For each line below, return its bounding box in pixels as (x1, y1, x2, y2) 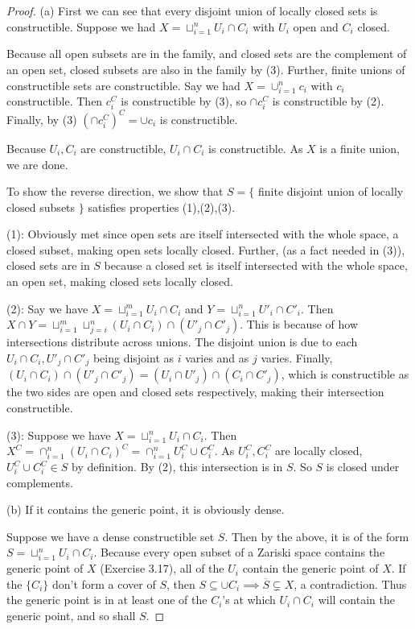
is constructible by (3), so (121, 93, 247, 110)
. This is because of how (240, 316, 359, 333)
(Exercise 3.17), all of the (100, 560, 224, 577)
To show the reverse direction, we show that (6, 183, 224, 200)
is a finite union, (319, 139, 401, 156)
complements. (6, 474, 73, 490)
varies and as (185, 349, 249, 366)
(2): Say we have (6, 300, 88, 317)
